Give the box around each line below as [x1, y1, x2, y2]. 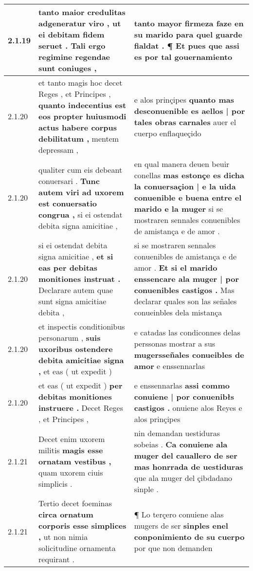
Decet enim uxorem [38, 433, 105, 444]
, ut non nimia [38, 531, 88, 542]
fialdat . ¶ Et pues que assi [134, 40, 239, 51]
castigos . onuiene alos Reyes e [134, 402, 242, 413]
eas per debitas [38, 262, 98, 273]
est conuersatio [38, 197, 97, 209]
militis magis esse [38, 444, 103, 456]
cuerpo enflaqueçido [134, 127, 201, 139]
